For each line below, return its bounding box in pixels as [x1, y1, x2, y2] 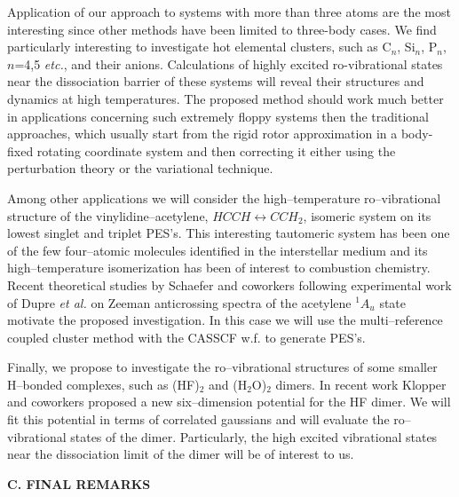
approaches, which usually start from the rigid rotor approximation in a [7, 124, 398, 143]
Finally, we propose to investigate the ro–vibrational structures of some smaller [7, 358, 438, 376]
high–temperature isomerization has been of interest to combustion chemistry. [7, 258, 431, 277]
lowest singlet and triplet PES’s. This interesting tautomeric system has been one [7, 224, 450, 242]
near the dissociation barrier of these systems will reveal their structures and [7, 72, 424, 91]
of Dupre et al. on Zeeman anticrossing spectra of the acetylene [7, 293, 352, 312]
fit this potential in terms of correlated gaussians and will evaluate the [7, 410, 390, 429]
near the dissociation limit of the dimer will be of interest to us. [7, 445, 354, 463]
